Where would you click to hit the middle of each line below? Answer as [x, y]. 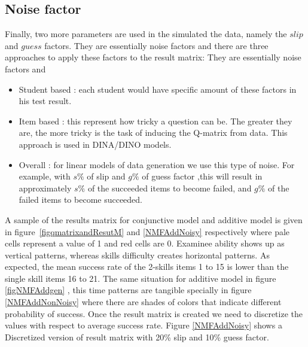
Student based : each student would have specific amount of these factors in [158, 89]
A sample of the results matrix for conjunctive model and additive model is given [154, 219]
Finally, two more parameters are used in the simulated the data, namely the [146, 34]
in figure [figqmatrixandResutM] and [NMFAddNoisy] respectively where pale [147, 231]
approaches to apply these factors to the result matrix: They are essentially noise [153, 57]
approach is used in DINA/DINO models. [95, 144]
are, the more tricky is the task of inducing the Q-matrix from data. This [153, 133]
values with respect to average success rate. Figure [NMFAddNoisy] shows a [144, 325]
